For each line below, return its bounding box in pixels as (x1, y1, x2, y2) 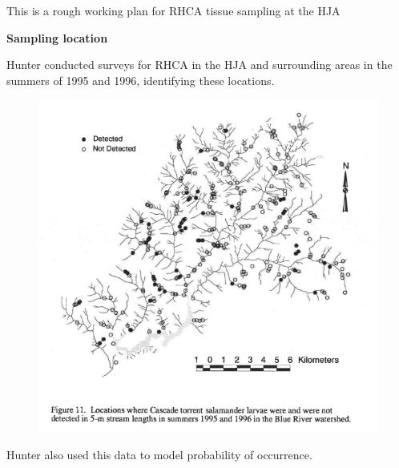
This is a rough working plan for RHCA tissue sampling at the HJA (6, 2, 341, 18)
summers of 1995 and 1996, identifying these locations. (6, 71, 275, 88)
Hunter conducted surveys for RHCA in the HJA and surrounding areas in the (6, 56, 393, 73)
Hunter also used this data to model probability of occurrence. (6, 446, 312, 463)
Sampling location (6, 29, 108, 46)
